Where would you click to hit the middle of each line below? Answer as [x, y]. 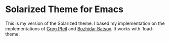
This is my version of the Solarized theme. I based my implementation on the [85, 23]
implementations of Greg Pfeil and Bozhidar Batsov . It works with [73, 28]
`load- [148, 28]
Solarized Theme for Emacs [65, 9]
